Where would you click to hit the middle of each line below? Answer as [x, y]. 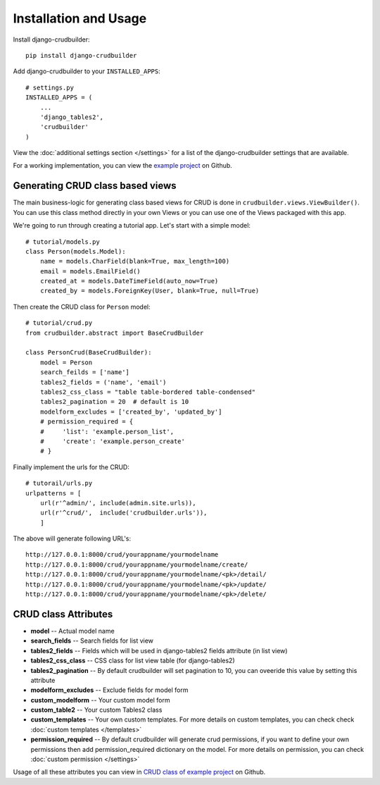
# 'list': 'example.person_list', [107, 431]
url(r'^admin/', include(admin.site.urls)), [118, 503]
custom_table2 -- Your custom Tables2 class [96, 710]
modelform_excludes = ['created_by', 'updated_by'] [131, 412]
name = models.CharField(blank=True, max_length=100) [135, 261]
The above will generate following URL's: [72, 538]
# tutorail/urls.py [59, 483]
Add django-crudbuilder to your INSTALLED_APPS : [87, 71]
